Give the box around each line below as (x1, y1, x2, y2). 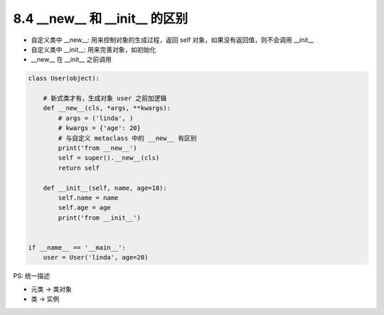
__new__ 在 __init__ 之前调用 (31, 55, 112, 64)
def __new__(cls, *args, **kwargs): (43, 104, 171, 112)
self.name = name (58, 194, 119, 202)
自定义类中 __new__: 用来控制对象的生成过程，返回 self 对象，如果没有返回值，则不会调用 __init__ (31, 36, 314, 44)
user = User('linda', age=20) (43, 253, 149, 262)
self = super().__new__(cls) (58, 154, 160, 162)
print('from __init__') (58, 213, 142, 222)
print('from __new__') (58, 144, 138, 152)
